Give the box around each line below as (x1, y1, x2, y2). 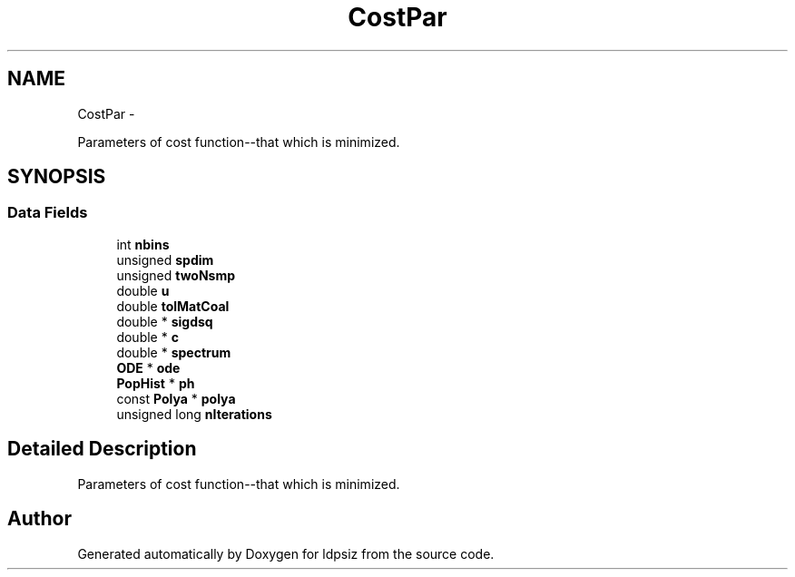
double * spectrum (116, 344, 231, 360)
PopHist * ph (116, 375, 195, 391)
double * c (116, 328, 179, 345)
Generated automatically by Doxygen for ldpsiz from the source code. (77, 545, 495, 562)
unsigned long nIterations (116, 406, 272, 422)
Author (7, 507, 72, 531)
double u (116, 282, 170, 298)
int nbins (116, 236, 170, 252)
